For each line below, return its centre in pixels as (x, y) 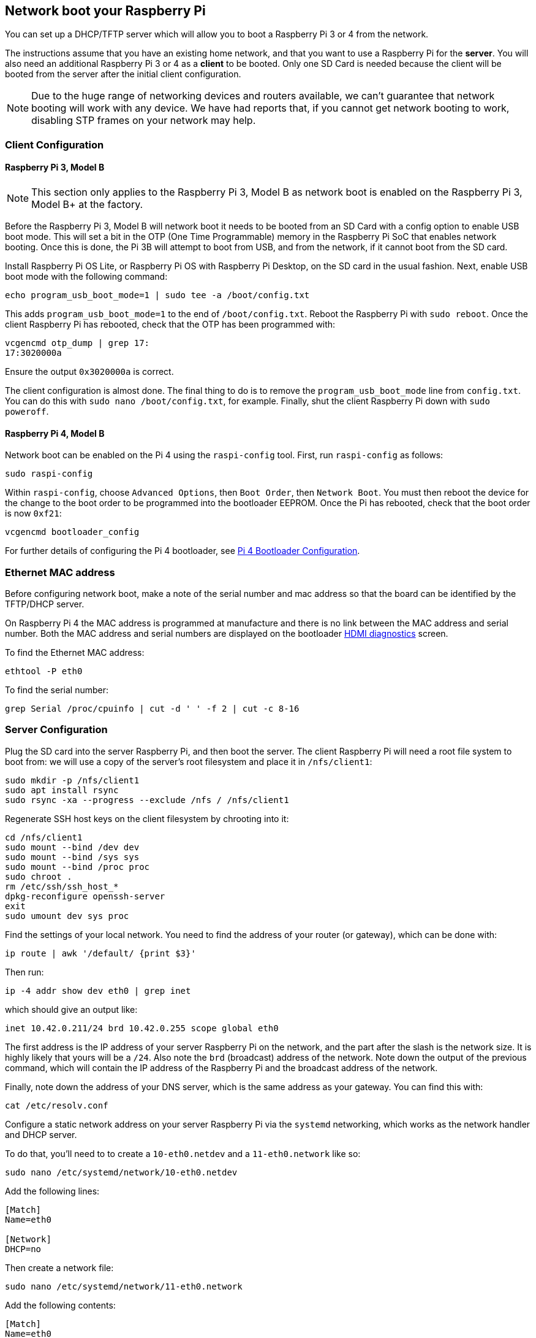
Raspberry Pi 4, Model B (55, 433)
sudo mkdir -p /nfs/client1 (72, 780)
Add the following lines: (52, 1191)
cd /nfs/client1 (44, 837)
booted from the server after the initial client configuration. (123, 74)
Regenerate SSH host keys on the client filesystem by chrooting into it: (147, 818)
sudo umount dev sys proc (67, 916)
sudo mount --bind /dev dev (72, 847)
